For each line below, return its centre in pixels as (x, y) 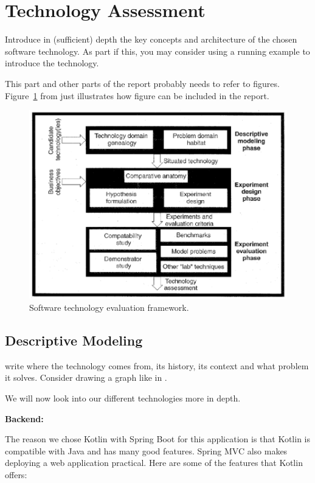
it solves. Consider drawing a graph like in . (86, 377)
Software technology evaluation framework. (109, 308)
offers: (16, 474)
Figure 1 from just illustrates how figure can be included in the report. (137, 95)
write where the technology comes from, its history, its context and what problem (157, 365)
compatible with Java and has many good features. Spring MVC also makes (146, 450)
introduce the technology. (52, 63)
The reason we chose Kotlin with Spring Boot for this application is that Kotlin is (157, 439)
